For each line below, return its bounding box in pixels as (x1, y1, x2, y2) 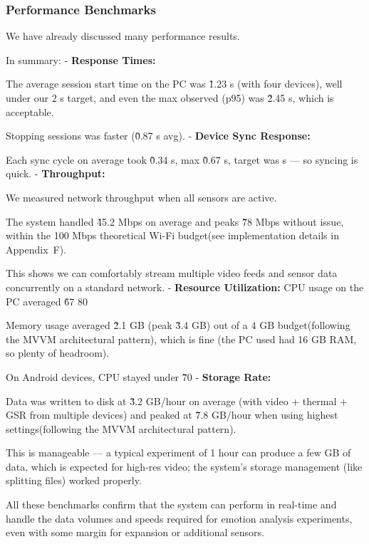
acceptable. (6, 104, 54, 119)
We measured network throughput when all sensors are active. (6, 189, 277, 204)
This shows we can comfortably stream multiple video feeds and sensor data (6, 266, 338, 281)
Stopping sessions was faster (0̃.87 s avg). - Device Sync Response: (6, 128, 311, 143)
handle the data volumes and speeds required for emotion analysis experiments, (6, 511, 353, 525)
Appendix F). (6, 241, 67, 256)
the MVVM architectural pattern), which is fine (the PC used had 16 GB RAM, (6, 331, 357, 346)
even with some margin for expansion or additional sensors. (6, 525, 264, 540)
